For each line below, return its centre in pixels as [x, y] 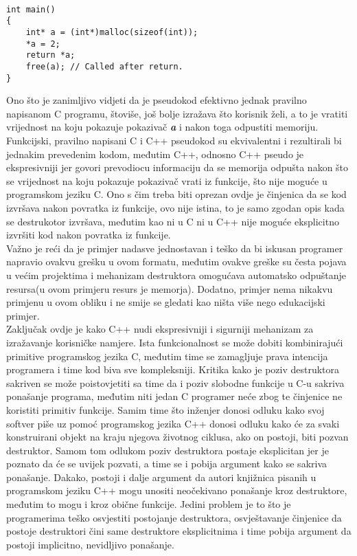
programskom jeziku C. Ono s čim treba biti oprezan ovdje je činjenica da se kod [176, 194]
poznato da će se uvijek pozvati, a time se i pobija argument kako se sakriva [167, 464]
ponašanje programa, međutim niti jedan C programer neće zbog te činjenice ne [174, 396]
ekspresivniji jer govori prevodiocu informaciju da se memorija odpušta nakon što [177, 167]
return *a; [50, 55]
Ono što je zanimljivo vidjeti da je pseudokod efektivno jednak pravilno [157, 100]
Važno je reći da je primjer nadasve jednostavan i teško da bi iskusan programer [175, 248]
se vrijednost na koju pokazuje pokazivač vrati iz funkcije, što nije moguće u [167, 180]
